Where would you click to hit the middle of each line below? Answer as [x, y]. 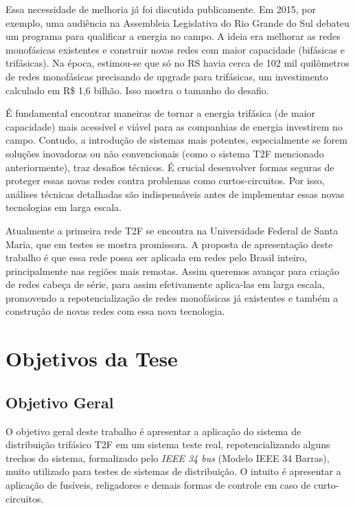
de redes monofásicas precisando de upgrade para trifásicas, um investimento [167, 76]
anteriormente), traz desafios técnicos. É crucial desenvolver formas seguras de [170, 167]
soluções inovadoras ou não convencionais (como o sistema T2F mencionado [165, 153]
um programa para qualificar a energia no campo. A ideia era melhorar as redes [173, 36]
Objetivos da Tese [92, 358]
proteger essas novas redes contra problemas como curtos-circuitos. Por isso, [165, 180]
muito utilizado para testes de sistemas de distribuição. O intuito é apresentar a [173, 471]
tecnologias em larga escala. [64, 207]
